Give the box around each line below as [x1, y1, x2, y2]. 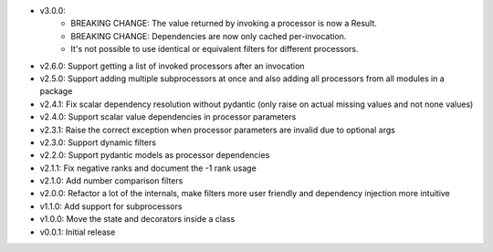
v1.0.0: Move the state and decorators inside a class [39, 214, 236, 225]
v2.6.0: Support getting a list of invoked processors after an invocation [39, 60, 305, 71]
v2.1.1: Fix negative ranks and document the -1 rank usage [39, 163, 257, 173]
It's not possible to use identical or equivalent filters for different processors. [70, 44, 359, 55]
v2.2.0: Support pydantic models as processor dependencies [39, 150, 270, 161]
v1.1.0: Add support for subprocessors [39, 201, 183, 212]
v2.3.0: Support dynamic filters [39, 137, 157, 148]
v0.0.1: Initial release [39, 226, 116, 237]
